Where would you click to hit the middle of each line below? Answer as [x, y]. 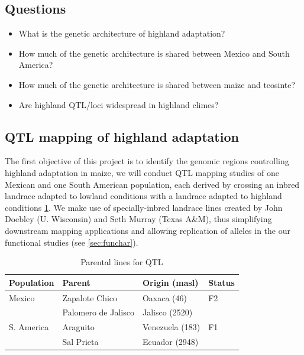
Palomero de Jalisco [98, 312]
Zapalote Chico [90, 297]
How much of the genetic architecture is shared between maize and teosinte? [157, 84]
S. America [29, 327]
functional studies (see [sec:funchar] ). [72, 242]
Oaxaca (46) [165, 297]
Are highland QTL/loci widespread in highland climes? [119, 104]
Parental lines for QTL [122, 262]
